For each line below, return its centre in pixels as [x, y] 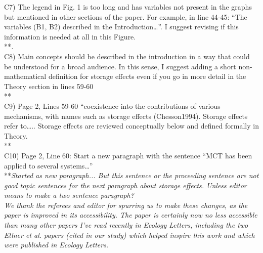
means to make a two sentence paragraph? [69, 195]
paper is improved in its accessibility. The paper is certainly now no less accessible [131, 215]
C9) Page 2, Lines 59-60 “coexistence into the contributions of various [112, 106]
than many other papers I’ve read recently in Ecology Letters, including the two [126, 225]
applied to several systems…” [49, 165]
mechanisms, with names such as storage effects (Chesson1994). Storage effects [126, 116]
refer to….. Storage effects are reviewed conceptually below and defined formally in [131, 126]
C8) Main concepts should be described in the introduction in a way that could [127, 56]
